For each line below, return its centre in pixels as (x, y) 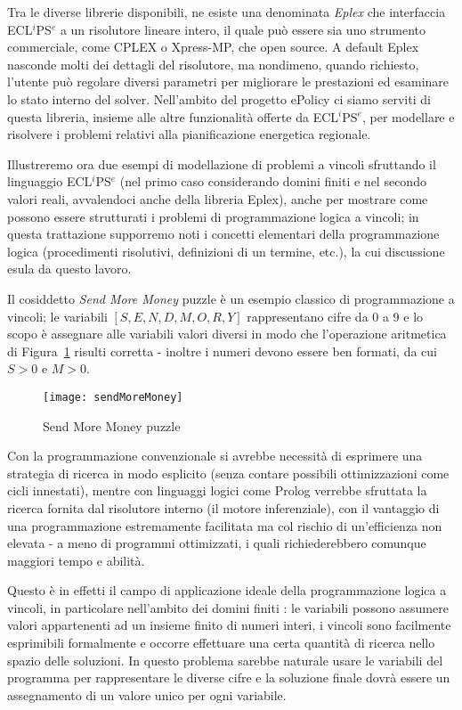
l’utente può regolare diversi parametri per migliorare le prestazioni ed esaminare (228, 82)
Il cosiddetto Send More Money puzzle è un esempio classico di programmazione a (231, 298)
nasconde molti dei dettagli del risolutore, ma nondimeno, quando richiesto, (213, 64)
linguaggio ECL (50, 181)
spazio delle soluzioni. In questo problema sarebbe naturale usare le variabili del (225, 660)
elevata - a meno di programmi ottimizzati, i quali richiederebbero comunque (217, 543)
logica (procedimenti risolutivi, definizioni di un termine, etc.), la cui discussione (226, 251)
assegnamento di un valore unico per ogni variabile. (147, 694)
